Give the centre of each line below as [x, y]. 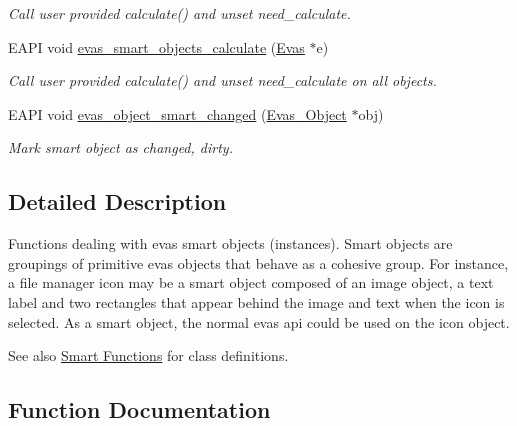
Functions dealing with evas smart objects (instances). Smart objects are [230, 243]
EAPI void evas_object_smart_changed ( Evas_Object [177, 113]
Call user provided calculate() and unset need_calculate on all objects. [222, 80]
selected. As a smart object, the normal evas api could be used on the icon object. [259, 321]
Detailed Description [117, 201]
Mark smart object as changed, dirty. [120, 147]
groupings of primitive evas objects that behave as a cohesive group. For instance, [258, 262]
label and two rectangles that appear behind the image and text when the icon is [256, 301]
